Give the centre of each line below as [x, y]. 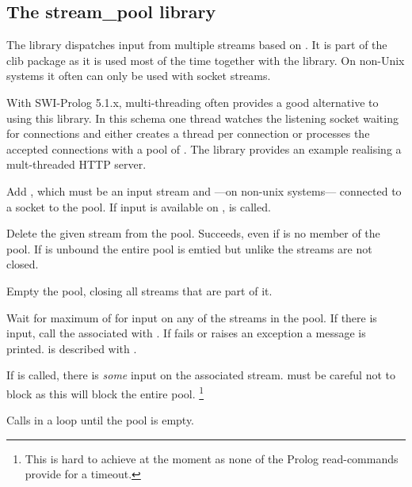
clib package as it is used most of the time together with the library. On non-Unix [206, 60]
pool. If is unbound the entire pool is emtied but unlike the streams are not [189, 248]
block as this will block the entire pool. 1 [105, 392]
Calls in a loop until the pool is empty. [101, 420]
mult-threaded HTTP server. [76, 164]
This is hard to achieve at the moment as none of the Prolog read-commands [212, 458]
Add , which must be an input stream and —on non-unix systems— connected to [204, 190]
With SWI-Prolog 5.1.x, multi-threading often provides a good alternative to [193, 102]
